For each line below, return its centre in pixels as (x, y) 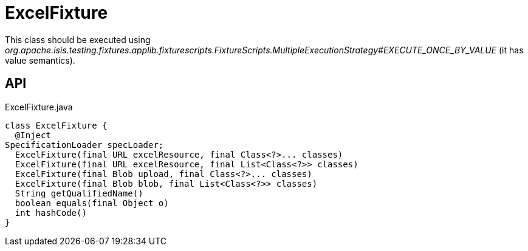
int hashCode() (51, 213)
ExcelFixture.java (39, 107)
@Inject (33, 135)
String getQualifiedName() (79, 193)
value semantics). (40, 60)
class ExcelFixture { (56, 125)
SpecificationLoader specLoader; (84, 145)
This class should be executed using (78, 39)
